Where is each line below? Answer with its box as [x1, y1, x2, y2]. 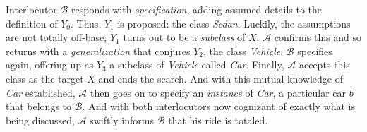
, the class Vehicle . [203, 43, 284, 58]
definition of [6, 16, 58, 30]
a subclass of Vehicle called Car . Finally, [109, 57, 284, 72]
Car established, [6, 85, 76, 100]
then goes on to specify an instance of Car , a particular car [90, 85, 347, 100]
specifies [297, 43, 332, 58]
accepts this [299, 57, 350, 72]
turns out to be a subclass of [123, 30, 246, 44]
